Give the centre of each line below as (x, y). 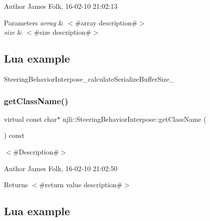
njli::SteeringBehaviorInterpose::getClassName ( (134, 119)
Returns (16, 185)
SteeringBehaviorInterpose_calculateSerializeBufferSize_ (89, 78)
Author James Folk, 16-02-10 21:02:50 (61, 168)
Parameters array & (34, 22)
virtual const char (31, 119)
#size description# (63, 32)
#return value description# (81, 185)
